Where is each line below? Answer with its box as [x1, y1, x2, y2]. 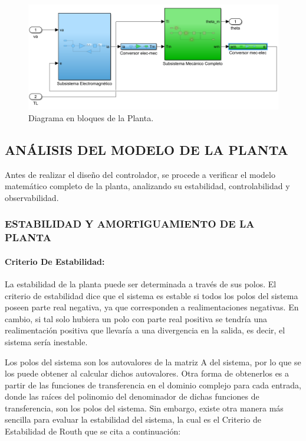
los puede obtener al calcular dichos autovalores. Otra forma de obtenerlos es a [5, 367, 289, 380]
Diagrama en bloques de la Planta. [28, 111, 154, 124]
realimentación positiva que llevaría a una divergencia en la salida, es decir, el [5, 324, 285, 336]
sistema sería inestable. [5, 335, 88, 348]
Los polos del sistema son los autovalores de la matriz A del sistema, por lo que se [5, 355, 301, 368]
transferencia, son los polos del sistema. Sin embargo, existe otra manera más [5, 401, 284, 414]
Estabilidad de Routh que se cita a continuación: [5, 425, 181, 437]
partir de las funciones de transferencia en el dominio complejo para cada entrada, [5, 378, 301, 391]
